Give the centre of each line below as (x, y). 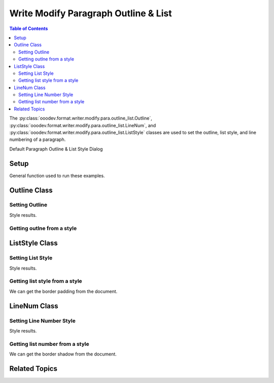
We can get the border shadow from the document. (63, 354)
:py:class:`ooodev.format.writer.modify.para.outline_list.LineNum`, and (83, 125)
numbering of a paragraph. (38, 139)
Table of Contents (29, 28)
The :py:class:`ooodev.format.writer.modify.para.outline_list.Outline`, (81, 118)
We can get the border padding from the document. (63, 291)
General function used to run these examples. (57, 175)
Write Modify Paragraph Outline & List (91, 13)
